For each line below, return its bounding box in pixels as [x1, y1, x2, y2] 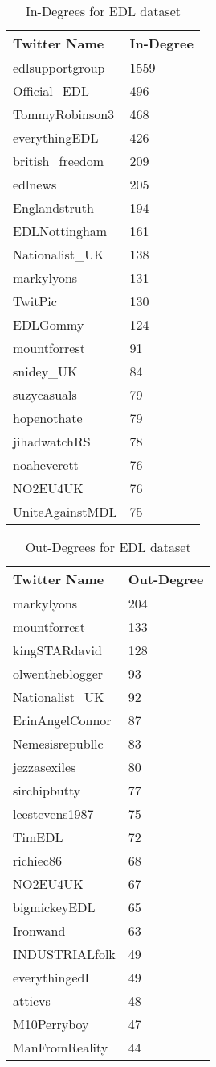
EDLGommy [13, 315, 84, 334]
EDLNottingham [13, 222, 108, 240]
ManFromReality [13, 1038, 108, 1057]
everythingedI [13, 968, 90, 986]
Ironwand [13, 921, 66, 940]
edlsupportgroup [13, 58, 105, 77]
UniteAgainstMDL [13, 502, 117, 521]
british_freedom [13, 152, 104, 170]
